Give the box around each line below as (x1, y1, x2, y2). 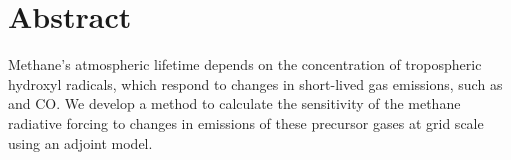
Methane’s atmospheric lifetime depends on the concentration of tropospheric (8, 54, 482, 75)
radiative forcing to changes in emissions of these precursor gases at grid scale (8, 112, 484, 133)
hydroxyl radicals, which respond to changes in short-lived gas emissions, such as (8, 73, 503, 94)
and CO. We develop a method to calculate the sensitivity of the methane (8, 93, 461, 114)
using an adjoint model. (8, 132, 153, 153)
